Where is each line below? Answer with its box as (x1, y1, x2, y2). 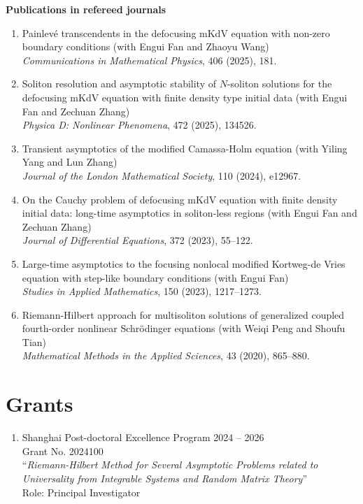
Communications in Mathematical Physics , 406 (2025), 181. (22, 52, 277, 67)
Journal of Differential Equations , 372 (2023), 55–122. (22, 233, 253, 247)
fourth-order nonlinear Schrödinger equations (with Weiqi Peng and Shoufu (22, 321, 346, 336)
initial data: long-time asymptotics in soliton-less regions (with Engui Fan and (22, 206, 357, 220)
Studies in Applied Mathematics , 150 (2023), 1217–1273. (22, 284, 262, 298)
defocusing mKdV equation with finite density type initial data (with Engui (22, 89, 348, 104)
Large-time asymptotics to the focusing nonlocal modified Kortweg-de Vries (22, 256, 346, 271)
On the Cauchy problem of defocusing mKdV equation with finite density (22, 192, 338, 206)
